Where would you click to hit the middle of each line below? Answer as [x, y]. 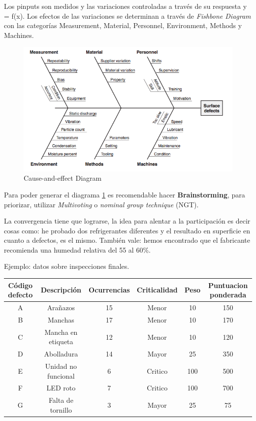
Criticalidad [157, 290]
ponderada [228, 295]
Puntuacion [228, 285]
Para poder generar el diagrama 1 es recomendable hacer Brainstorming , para [125, 194]
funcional [61, 375]
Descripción [61, 290]
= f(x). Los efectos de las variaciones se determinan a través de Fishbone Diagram [128, 16]
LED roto [61, 388]
